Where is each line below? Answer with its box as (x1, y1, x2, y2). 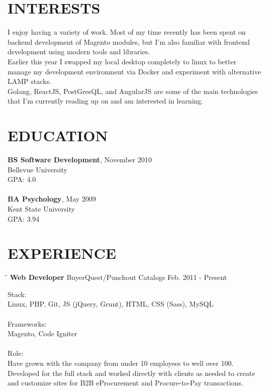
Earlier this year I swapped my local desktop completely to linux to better (8, 56, 237, 66)
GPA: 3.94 (8, 213, 40, 224)
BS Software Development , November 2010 (8, 154, 152, 164)
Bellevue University (8, 164, 67, 174)
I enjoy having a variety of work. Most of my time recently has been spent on (8, 27, 246, 37)
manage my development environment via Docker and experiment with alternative (8, 66, 261, 76)
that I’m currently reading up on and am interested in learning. (8, 95, 204, 106)
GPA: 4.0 (8, 174, 36, 184)
